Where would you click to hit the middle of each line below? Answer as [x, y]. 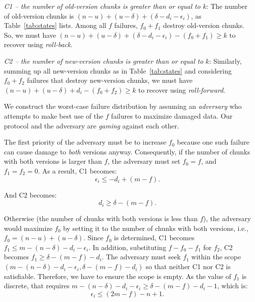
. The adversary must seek [141, 257]
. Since [93, 238]
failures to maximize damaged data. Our [172, 115]
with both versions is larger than [53, 161]
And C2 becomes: [30, 194]
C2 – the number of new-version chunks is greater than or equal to [104, 61]
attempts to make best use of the [54, 115]
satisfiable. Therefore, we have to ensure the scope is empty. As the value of [118, 276]
